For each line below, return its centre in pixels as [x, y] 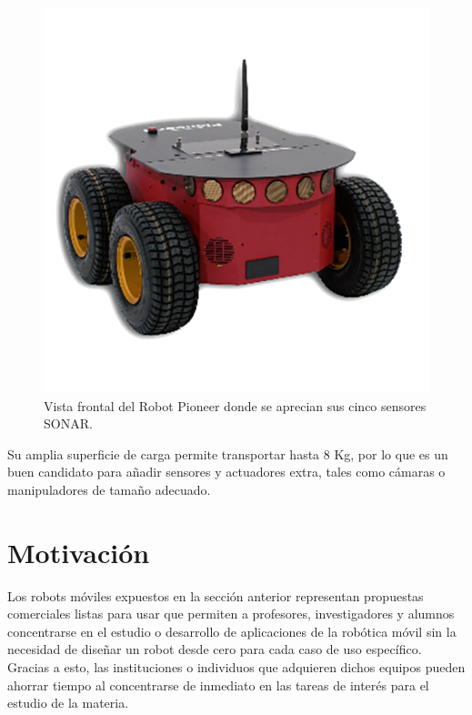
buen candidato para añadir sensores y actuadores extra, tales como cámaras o [226, 472]
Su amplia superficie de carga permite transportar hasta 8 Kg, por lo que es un [228, 453]
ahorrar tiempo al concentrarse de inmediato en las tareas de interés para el [218, 685]
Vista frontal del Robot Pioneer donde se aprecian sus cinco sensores [235, 405]
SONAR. [68, 423]
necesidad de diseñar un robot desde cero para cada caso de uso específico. [215, 649]
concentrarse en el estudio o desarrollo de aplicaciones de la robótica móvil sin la [232, 631]
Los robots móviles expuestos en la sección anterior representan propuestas [216, 595]
